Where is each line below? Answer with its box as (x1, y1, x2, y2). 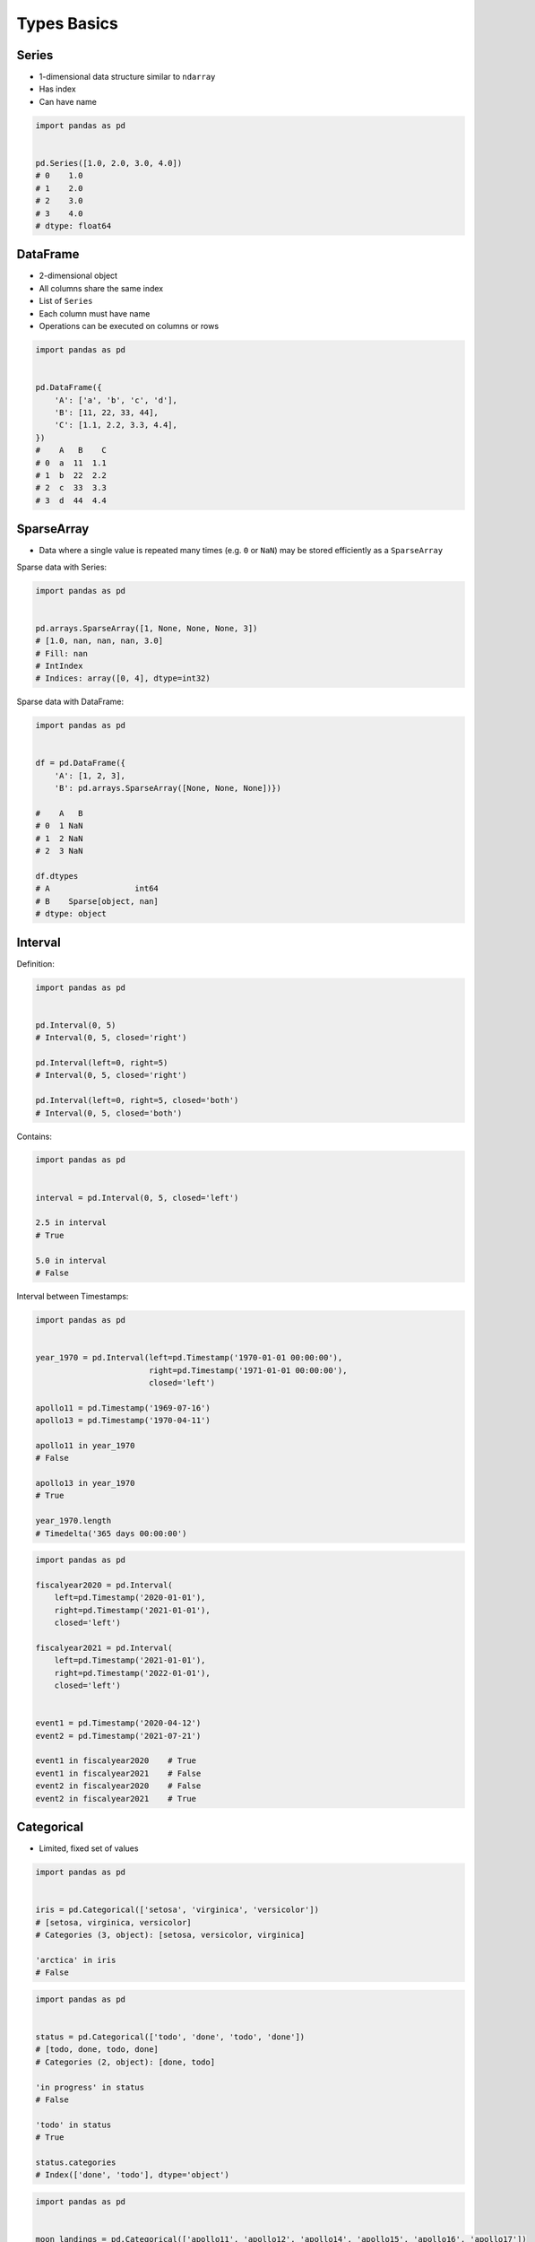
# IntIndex (35, 660, 83, 671)
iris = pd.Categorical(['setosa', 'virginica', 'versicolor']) (35, 1905, 320, 1915)
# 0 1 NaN (35, 821, 83, 831)
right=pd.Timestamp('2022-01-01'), (54, 1668, 211, 1678)
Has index (39, 83, 76, 94)
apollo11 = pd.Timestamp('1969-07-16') (35, 1403, 211, 1412)
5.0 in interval (35, 1256, 108, 1265)
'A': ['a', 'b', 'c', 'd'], (54, 395, 178, 405)
